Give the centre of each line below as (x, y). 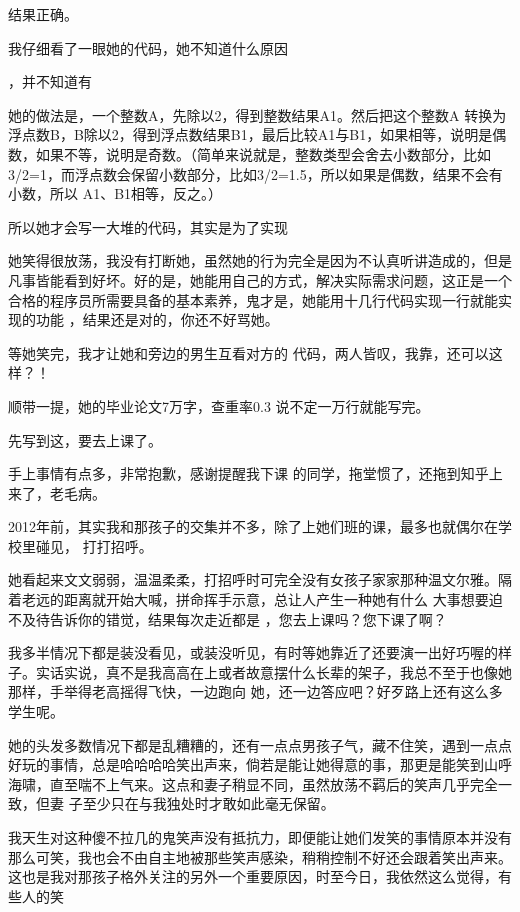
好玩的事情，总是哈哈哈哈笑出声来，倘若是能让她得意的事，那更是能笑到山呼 (260, 764)
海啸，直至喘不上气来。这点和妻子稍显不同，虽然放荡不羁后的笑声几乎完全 (253, 783)
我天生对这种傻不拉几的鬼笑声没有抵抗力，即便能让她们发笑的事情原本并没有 (260, 837)
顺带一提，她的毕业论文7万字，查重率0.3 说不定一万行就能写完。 (219, 405)
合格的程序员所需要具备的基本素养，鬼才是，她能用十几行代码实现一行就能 (253, 299)
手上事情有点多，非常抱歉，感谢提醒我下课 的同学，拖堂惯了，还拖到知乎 (248, 473)
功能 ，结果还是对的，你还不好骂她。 (157, 319)
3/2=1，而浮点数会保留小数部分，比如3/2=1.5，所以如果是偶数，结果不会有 (255, 173)
